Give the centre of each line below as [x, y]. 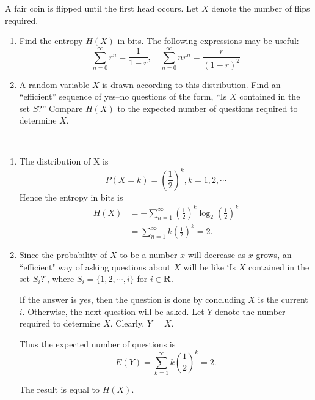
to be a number [149, 255]
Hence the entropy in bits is [71, 197]
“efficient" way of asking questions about [95, 266]
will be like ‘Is [210, 266]
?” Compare [60, 108]
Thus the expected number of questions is [97, 343]
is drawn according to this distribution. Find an [191, 84]
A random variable [54, 84]
